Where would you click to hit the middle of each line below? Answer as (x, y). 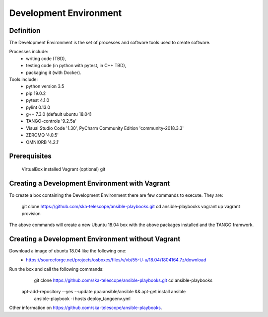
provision (31, 213)
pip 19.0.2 (36, 93)
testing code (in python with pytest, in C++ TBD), (76, 66)
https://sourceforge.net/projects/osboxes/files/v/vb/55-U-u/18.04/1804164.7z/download (116, 260)
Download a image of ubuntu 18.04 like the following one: (68, 250)
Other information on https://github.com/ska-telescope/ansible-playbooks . (86, 308)
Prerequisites (30, 156)
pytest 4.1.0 (38, 100)
